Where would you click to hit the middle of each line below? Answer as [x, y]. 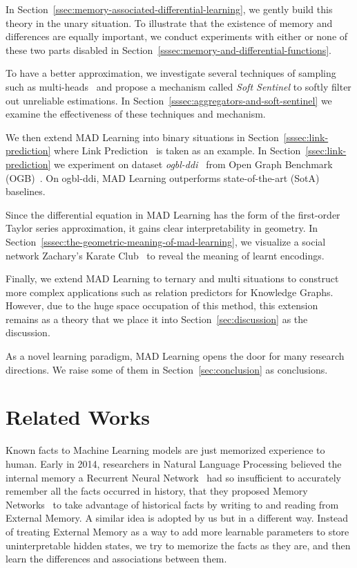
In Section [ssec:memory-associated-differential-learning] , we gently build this [169, 9]
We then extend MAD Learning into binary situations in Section [142, 137]
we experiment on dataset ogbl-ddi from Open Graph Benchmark [193, 164]
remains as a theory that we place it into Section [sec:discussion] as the [157, 319]
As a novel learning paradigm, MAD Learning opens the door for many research [175, 356]
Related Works [78, 417]
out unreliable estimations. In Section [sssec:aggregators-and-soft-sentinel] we [169, 100]
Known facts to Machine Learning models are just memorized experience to [165, 450]
